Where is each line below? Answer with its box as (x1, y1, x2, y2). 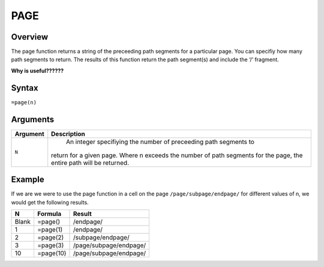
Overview (11, 32, 49, 42)
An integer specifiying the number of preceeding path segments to (66, 137, 255, 146)
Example (11, 175, 44, 185)
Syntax (11, 83, 38, 93)
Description (51, 130, 85, 138)
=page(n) (11, 99, 37, 106)
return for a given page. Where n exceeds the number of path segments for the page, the (51, 151, 303, 159)
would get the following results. (11, 199, 89, 206)
